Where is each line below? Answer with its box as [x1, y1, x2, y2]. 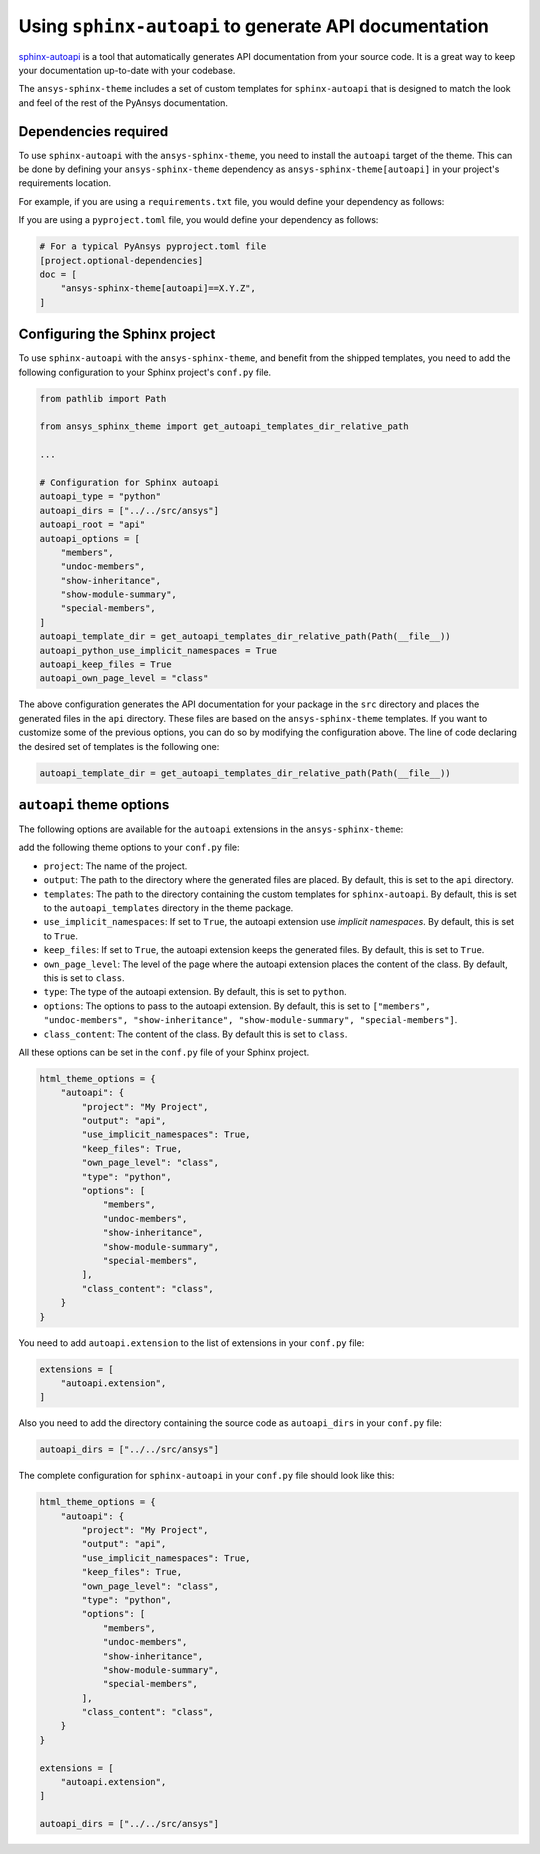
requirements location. [18, 177, 112, 189]
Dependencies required [18, 123, 169, 140]
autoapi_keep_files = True [39, 659, 172, 670]
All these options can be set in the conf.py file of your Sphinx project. [18, 1046, 310, 1058]
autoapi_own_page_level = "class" [39, 673, 209, 684]
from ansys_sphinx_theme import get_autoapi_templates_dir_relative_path [39, 421, 409, 432]
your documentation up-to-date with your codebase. [18, 64, 236, 76]
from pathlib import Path [39, 393, 167, 404]
